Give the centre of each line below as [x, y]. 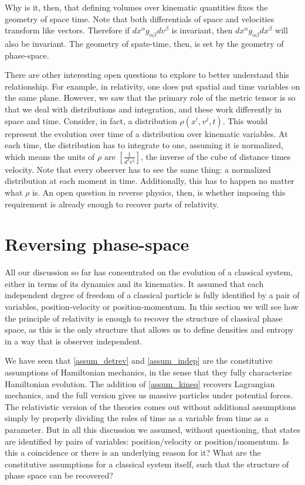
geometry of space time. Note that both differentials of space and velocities [140, 18]
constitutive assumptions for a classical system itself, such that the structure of [147, 464]
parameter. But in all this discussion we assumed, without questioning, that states [152, 429]
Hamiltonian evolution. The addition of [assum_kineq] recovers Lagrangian [140, 383]
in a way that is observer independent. [74, 341]
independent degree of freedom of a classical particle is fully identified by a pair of [152, 295]
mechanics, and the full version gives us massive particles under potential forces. [149, 395]
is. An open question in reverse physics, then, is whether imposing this [159, 192]
